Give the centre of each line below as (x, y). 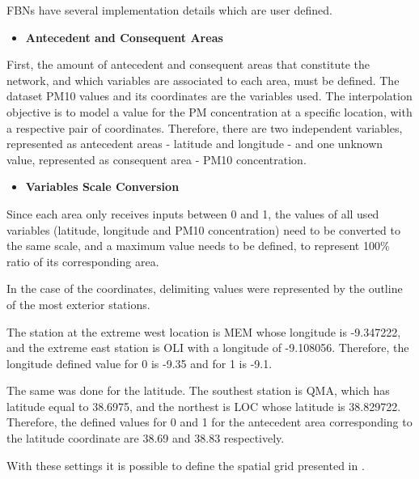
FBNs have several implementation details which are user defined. (169, 10)
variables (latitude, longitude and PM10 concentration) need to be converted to (203, 229)
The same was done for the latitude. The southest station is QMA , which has (198, 390)
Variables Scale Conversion (102, 187)
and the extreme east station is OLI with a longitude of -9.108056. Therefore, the (208, 348)
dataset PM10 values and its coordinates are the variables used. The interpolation (209, 96)
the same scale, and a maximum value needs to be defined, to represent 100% (198, 246)
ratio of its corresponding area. (83, 261)
